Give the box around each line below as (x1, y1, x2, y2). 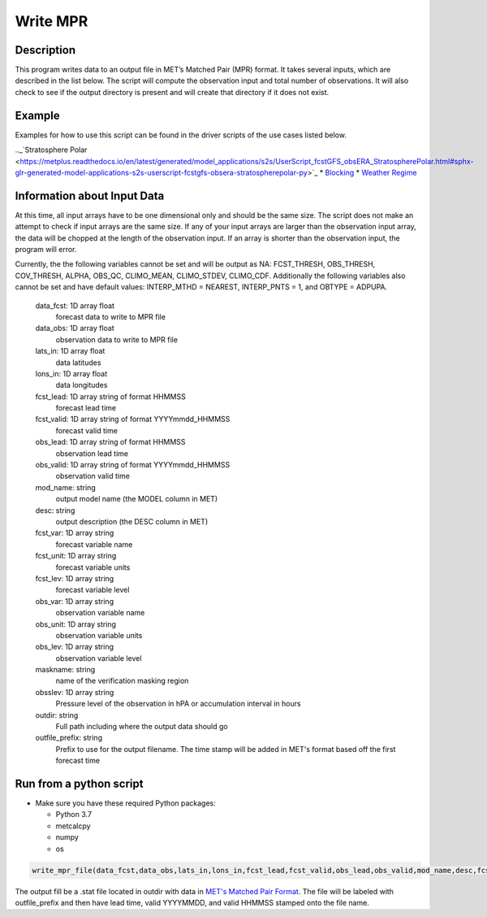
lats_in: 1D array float (35, 346, 106, 356)
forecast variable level (55, 585, 130, 595)
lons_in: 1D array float (35, 368, 108, 378)
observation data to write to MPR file (55, 334, 179, 345)
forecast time (55, 756, 101, 766)
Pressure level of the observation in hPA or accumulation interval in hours (55, 699, 301, 709)
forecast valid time (55, 425, 118, 435)
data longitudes (55, 380, 108, 390)
